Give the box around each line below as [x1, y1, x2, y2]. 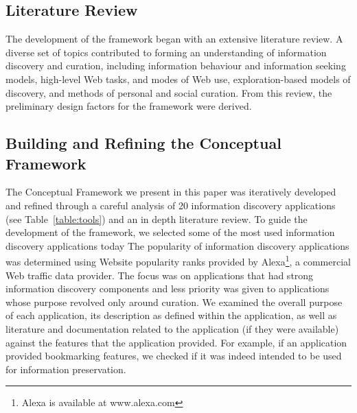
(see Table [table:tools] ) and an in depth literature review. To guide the [5, 211, 308, 226]
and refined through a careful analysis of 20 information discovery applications [5, 198, 336, 212]
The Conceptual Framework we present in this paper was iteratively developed [5, 185, 336, 199]
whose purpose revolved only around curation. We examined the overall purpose [5, 294, 343, 309]
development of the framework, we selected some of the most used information [5, 225, 335, 239]
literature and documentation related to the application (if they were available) [5, 321, 339, 335]
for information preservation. [5, 362, 126, 376]
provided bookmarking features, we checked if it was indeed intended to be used [5, 349, 342, 363]
